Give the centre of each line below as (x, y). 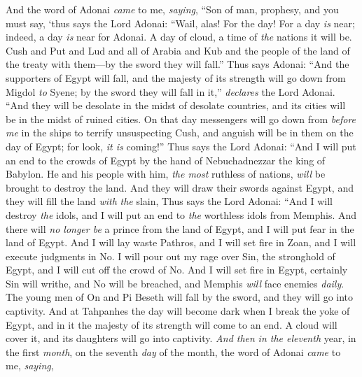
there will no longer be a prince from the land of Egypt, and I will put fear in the (180, 228)
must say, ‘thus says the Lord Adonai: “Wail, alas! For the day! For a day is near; (180, 23)
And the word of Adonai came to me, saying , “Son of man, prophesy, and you (172, 9)
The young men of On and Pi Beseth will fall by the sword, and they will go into (180, 297)
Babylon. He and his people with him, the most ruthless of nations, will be (166, 174)
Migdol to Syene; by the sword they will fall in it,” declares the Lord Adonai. (170, 91)
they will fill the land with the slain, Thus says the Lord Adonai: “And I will (169, 201)
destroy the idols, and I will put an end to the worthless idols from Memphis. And (181, 214)
